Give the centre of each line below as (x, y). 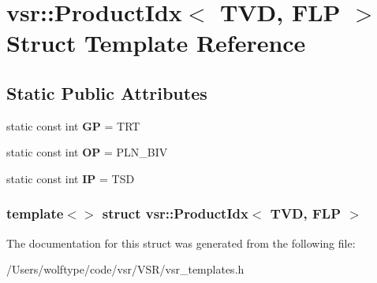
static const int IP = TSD (71, 178)
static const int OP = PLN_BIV (87, 152)
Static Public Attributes (107, 92)
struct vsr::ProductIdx (175, 213)
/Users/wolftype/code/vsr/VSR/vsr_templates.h (125, 269)
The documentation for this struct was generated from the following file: (181, 243)
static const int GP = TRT (73, 125)
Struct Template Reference (156, 43)
